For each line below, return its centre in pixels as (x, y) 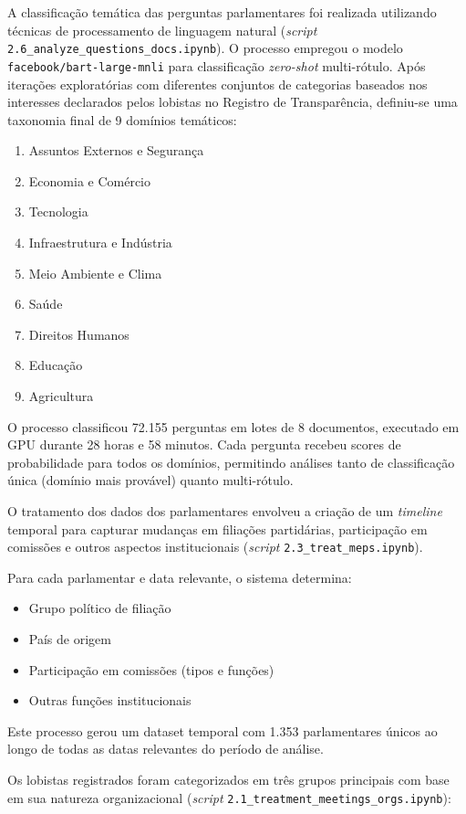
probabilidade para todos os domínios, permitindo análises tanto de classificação (231, 462)
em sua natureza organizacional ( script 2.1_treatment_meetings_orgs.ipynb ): (229, 797)
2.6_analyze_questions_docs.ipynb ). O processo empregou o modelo (205, 48)
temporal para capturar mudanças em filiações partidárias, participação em (217, 529)
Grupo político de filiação (100, 608)
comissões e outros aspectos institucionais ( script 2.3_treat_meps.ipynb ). (215, 547)
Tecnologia (58, 211)
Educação (56, 365)
